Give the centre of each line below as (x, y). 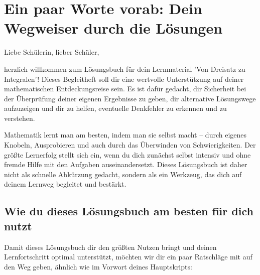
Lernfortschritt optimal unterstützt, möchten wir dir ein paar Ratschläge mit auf (128, 257)
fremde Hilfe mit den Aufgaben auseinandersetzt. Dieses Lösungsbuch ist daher (126, 164)
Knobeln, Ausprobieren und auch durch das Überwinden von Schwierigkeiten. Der (130, 145)
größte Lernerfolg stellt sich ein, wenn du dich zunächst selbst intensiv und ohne (127, 154)
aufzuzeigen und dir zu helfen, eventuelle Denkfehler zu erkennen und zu (115, 108)
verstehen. (20, 118)
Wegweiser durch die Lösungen (113, 28)
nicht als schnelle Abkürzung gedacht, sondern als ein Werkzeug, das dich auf (123, 174)
